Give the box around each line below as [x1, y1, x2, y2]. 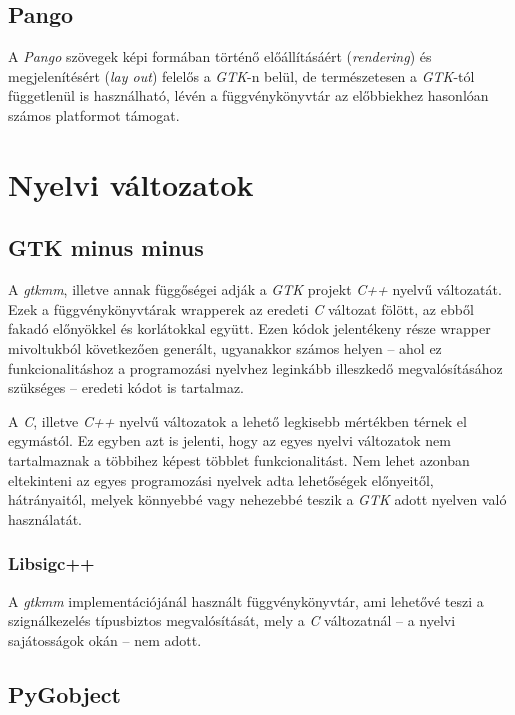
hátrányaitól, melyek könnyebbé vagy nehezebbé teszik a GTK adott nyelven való [8, 489, 507, 510]
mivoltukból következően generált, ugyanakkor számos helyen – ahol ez [8, 337, 442, 358]
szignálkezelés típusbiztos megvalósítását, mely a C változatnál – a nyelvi [8, 610, 456, 631]
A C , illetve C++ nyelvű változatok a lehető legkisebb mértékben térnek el [8, 410, 467, 431]
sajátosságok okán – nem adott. [8, 629, 202, 650]
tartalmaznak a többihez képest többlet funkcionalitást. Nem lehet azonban [8, 449, 470, 470]
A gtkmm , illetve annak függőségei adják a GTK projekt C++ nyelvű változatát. [8, 279, 502, 300]
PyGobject [8, 678, 121, 709]
